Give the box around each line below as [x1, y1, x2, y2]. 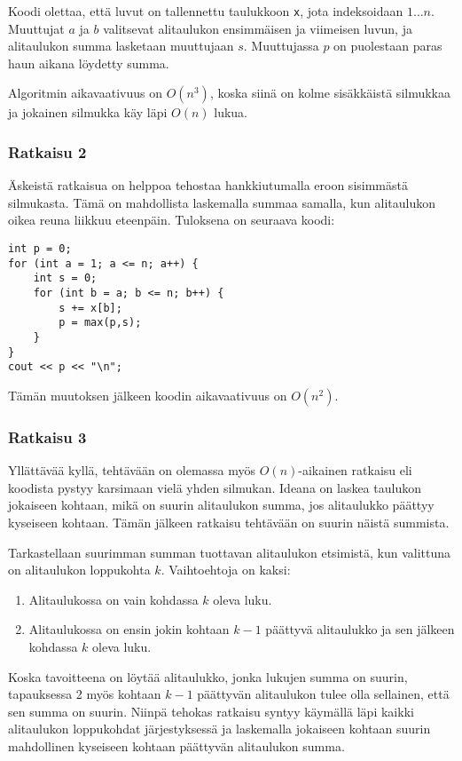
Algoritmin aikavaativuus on [8, 83, 162, 102]
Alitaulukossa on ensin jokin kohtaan [28, 620, 230, 638]
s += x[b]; [59, 301, 122, 314]
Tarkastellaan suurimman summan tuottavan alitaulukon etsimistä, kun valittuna [8, 543, 451, 561]
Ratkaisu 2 [8, 140, 87, 163]
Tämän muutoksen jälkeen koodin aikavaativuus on [8, 385, 287, 404]
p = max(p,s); [59, 316, 142, 329]
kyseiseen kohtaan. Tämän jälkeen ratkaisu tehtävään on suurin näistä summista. [8, 512, 450, 531]
